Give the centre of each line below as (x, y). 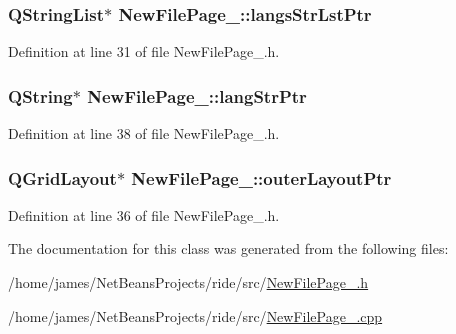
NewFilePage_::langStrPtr (197, 95)
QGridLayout (62, 177)
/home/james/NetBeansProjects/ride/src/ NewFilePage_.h (188, 282)
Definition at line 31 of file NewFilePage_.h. (144, 51)
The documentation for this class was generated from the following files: (228, 248)
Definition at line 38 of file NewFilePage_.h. (144, 133)
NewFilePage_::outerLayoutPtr (261, 177)
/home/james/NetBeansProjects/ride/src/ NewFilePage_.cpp (195, 315)
